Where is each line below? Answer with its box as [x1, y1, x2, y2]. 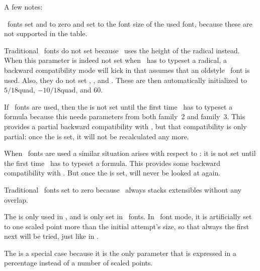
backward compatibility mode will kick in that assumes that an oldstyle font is [4, 64, 250, 75]
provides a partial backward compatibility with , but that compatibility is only [4, 121, 247, 131]
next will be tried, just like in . [4, 231, 99, 241]
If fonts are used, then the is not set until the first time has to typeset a [4, 101, 233, 112]
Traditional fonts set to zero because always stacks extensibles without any [4, 184, 241, 195]
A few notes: [4, 2, 43, 12]
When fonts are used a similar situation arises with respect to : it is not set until [4, 148, 256, 158]
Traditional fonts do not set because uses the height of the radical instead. [4, 45, 240, 55]
